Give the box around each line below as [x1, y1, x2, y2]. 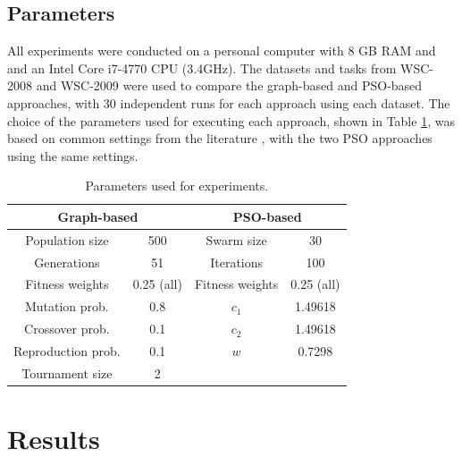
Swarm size [206, 230, 267, 249]
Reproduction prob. [13, 342, 121, 360]
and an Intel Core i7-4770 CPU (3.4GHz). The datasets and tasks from [7, 58, 397, 77]
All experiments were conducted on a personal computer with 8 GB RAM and [7, 41, 436, 60]
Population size [25, 230, 109, 249]
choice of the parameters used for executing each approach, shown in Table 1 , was [7, 111, 455, 130]
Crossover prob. [24, 319, 110, 338]
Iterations [210, 252, 264, 271]
